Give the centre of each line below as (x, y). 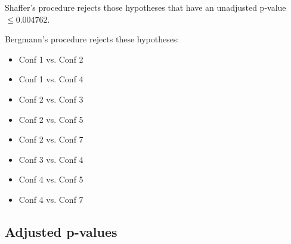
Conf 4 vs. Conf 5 (51, 179)
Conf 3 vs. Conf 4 (51, 159)
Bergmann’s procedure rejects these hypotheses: (92, 39)
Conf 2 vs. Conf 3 (51, 99)
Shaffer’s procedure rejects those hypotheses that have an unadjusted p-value (145, 7)
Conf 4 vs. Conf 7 (51, 199)
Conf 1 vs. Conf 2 (51, 59)
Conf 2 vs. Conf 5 (51, 119)
